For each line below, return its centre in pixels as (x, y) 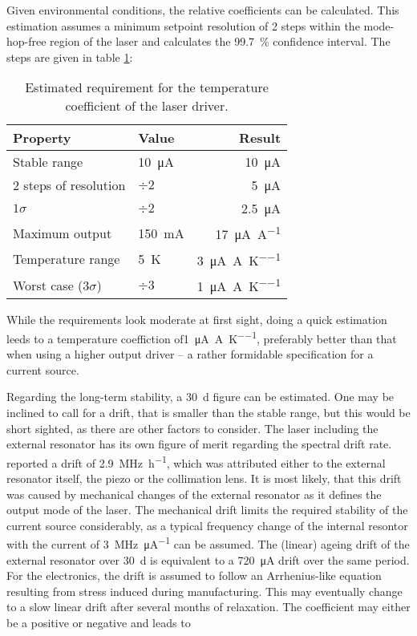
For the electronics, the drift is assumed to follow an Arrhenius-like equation (194, 575)
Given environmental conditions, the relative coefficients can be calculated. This (203, 10)
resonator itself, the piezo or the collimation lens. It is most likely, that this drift (204, 478)
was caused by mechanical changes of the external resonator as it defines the (194, 494)
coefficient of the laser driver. (147, 106)
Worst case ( (48, 285)
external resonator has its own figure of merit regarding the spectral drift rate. (199, 444)
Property (42, 138)
